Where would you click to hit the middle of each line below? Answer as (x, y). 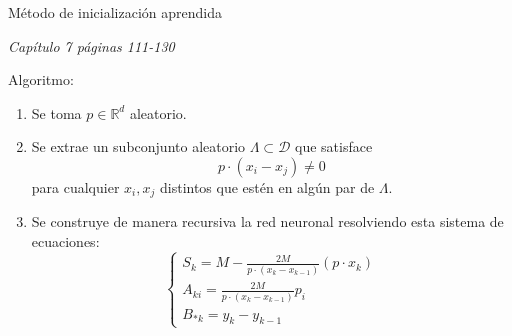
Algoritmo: (41, 79)
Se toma (56, 112)
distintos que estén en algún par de (267, 186)
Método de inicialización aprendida (115, 12)
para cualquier (75, 186)
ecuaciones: (65, 241)
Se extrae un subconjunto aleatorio (138, 146)
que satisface (333, 146)
